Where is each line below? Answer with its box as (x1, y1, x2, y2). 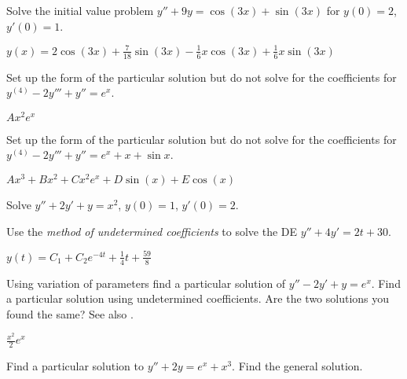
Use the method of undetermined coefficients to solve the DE (6, 223, 298, 239)
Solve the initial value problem (6, 2, 154, 18)
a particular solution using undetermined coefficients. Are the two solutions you (6, 290, 390, 307)
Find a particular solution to (6, 358, 144, 374)
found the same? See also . (6, 305, 134, 322)
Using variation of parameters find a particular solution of (6, 274, 286, 291)
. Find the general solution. (232, 358, 363, 374)
